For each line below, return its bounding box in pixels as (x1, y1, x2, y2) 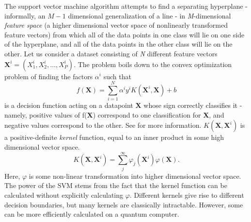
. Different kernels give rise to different (129, 189, 244, 200)
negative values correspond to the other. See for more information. (4, 120, 202, 130)
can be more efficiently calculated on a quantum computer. (4, 209, 179, 219)
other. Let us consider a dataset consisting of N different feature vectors (4, 48, 218, 58)
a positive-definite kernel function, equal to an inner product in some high (4, 132, 224, 142)
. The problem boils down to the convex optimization (74, 59, 232, 69)
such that (103, 71, 131, 81)
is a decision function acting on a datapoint (4, 100, 133, 110)
